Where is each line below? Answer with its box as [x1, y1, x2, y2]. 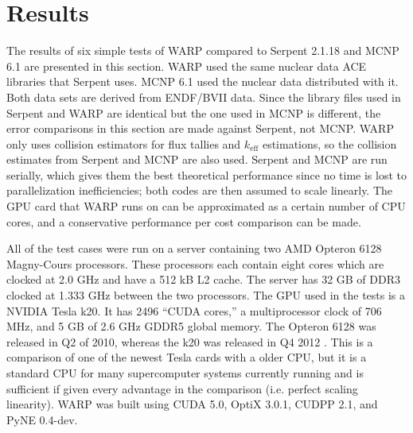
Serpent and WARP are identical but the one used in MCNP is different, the [6, 104, 381, 121]
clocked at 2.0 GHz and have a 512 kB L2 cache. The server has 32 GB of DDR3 [6, 271, 400, 288]
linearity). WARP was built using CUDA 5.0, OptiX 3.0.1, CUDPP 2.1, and [6, 396, 378, 412]
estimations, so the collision [262, 135, 397, 152]
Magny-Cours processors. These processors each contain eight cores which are [6, 255, 384, 272]
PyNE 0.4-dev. [6, 411, 78, 427]
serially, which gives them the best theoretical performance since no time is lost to [6, 166, 407, 183]
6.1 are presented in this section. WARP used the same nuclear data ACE [6, 57, 367, 74]
